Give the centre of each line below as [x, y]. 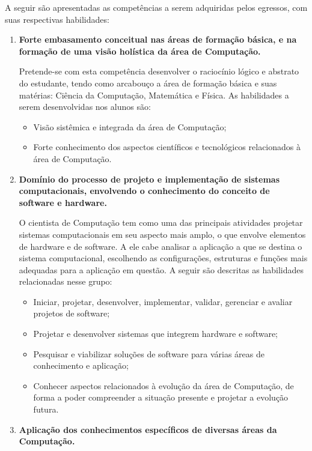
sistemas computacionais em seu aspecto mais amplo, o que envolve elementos [162, 234]
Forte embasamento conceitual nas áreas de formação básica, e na [158, 39]
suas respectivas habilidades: [57, 19]
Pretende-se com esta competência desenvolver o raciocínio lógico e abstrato [159, 71]
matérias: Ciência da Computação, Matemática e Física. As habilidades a [154, 95]
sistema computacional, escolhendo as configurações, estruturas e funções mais [163, 258]
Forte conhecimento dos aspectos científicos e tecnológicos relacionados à [167, 147]
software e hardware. [63, 202]
